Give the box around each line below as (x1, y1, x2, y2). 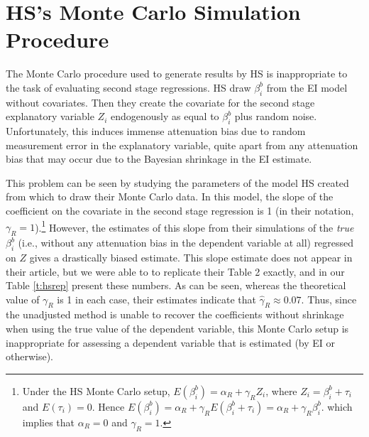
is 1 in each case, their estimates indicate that (57, 291, 256, 306)
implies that (22, 414, 75, 429)
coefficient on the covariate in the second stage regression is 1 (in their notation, (6, 203, 354, 218)
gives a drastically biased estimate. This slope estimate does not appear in (29, 249, 353, 264)
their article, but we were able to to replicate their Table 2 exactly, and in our (6, 264, 345, 279)
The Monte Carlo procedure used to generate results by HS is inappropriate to (6, 66, 348, 81)
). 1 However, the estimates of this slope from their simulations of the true (35, 217, 354, 234)
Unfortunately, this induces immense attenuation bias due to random (6, 124, 306, 139)
